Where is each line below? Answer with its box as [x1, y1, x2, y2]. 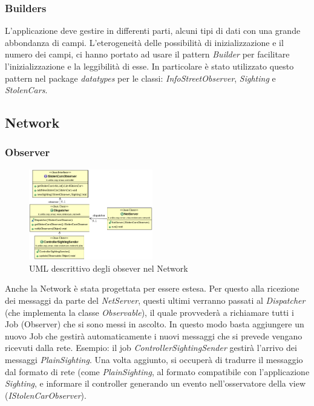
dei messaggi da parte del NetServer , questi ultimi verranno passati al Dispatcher [5, 293, 306, 306]
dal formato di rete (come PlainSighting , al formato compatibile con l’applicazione [5, 365, 310, 378]
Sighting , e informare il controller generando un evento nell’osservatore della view [5, 377, 306, 390]
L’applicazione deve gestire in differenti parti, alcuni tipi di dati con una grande [5, 24, 301, 37]
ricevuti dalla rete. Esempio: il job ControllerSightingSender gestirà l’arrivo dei [5, 341, 297, 354]
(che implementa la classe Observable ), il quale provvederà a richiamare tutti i [5, 306, 294, 318]
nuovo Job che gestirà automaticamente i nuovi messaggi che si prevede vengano [5, 329, 303, 342]
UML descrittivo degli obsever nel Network [29, 261, 188, 274]
